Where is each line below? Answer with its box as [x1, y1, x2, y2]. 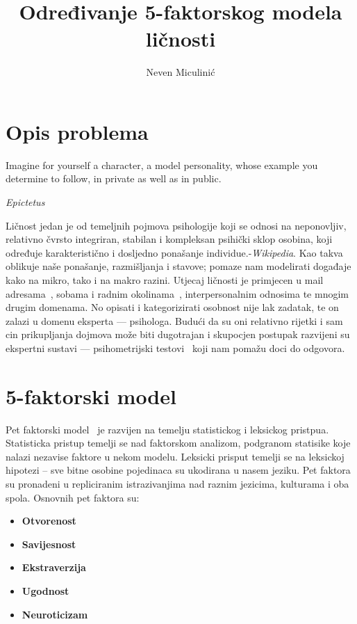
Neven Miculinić [146, 65, 215, 79]
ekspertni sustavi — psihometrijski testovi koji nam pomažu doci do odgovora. [6, 340, 345, 355]
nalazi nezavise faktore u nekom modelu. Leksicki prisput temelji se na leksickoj [6, 449, 344, 463]
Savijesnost [22, 536, 76, 551]
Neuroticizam [22, 607, 88, 621]
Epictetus [6, 195, 45, 209]
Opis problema [6, 117, 149, 145]
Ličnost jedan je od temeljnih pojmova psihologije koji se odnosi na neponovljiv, [6, 218, 347, 232]
